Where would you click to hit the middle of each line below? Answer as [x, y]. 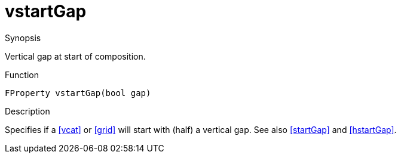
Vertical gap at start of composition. [75, 56]
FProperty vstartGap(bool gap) [78, 93]
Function [22, 75]
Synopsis [23, 38]
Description [27, 111]
